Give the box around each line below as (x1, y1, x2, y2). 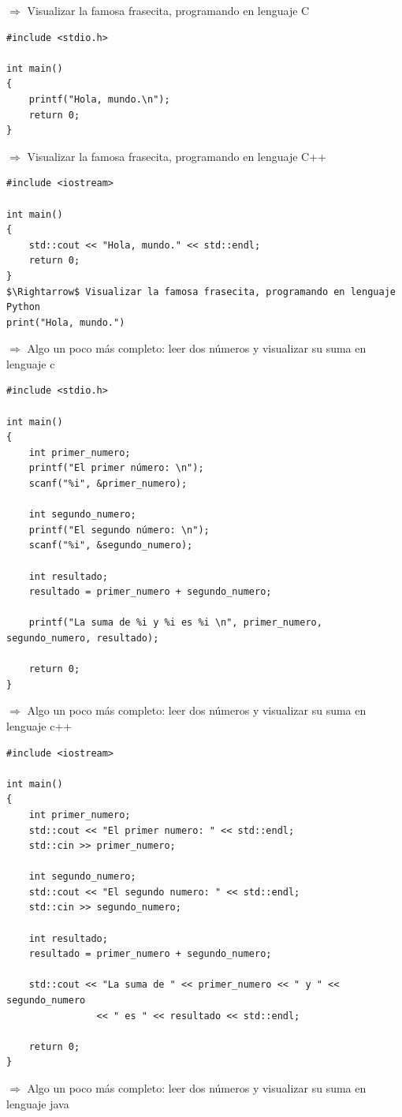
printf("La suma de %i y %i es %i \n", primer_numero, (28, 617, 322, 629)
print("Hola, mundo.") (6, 316, 125, 328)
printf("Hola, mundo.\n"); (28, 93, 170, 105)
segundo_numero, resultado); (6, 632, 159, 644)
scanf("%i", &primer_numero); (28, 478, 188, 490)
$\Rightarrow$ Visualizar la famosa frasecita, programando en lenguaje (6, 286, 396, 297)
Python (6, 301, 40, 313)
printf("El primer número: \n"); (28, 462, 204, 474)
